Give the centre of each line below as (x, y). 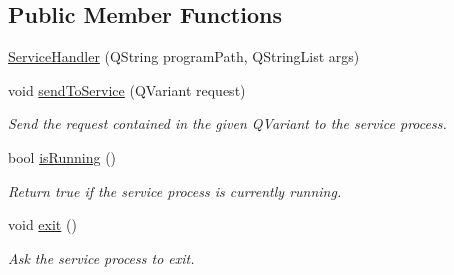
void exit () (42, 224)
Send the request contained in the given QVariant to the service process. (227, 123)
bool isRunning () (62, 156)
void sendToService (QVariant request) (127, 89)
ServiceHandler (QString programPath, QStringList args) (184, 56)
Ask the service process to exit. (101, 257)
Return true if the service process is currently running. (175, 190)
